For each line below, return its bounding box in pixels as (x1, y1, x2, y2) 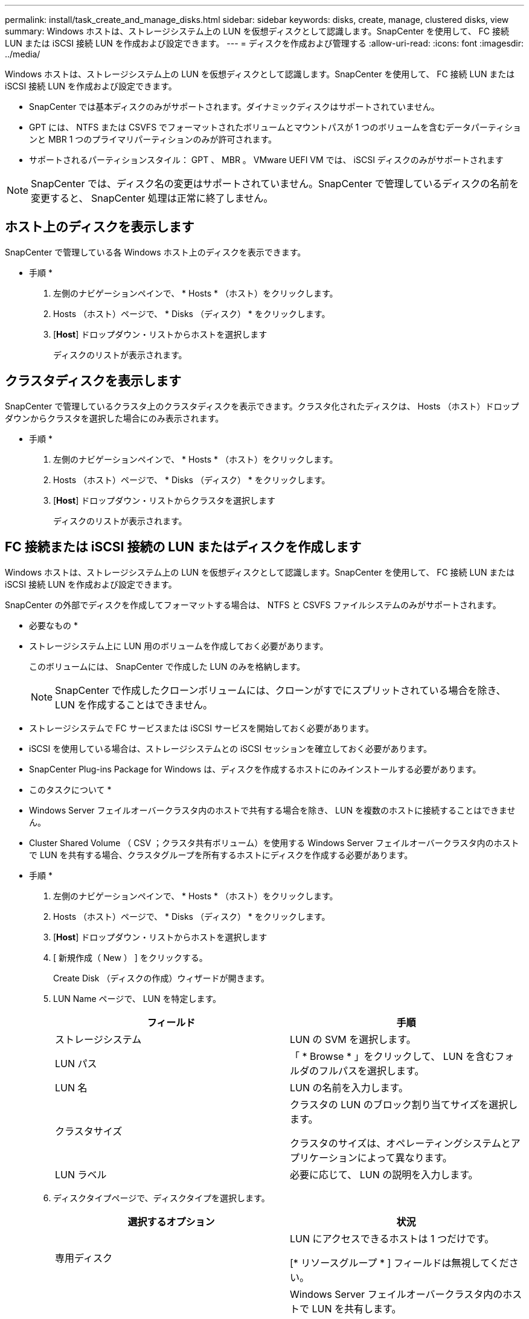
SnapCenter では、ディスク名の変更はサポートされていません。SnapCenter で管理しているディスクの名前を (31, 178, 519, 190)
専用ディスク (55, 1251, 112, 1264)
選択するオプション (127, 1215, 215, 1228)
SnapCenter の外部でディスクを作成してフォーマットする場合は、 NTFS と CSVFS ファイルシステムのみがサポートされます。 (5, 599, 501, 610)
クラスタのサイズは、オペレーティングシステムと (290, 1137, 511, 1149)
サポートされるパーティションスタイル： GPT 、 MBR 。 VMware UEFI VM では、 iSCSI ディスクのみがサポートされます (29, 155, 504, 165)
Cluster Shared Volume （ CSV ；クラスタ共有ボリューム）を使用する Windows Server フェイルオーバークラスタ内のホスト (29, 837, 519, 848)
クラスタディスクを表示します (5, 373, 182, 389)
